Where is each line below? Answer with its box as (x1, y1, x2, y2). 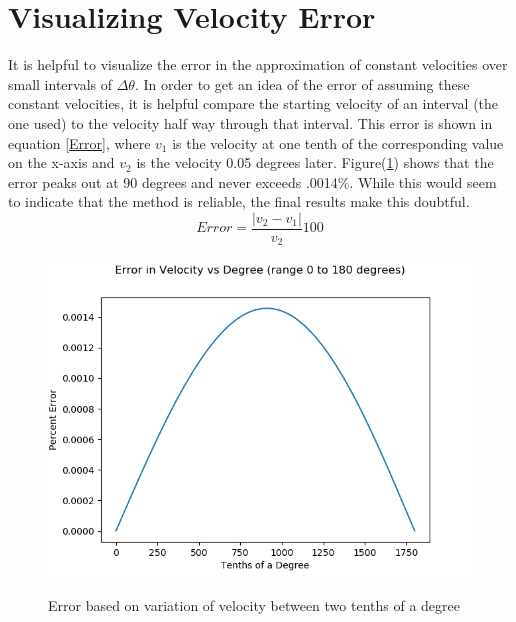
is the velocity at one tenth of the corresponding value (172, 132, 504, 153)
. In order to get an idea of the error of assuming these (134, 73, 470, 94)
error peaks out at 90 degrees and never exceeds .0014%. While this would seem (8, 171, 497, 192)
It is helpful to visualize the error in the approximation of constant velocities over (8, 54, 508, 75)
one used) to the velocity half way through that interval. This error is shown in (8, 112, 493, 133)
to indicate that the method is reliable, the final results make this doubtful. (8, 191, 470, 212)
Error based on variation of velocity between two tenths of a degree (48, 594, 460, 615)
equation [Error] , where (8, 132, 151, 153)
